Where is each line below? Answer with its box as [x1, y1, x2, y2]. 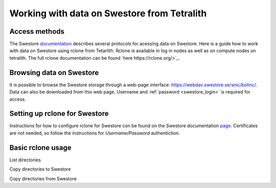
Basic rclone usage [9, 143, 72, 152]
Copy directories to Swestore [9, 166, 71, 172]
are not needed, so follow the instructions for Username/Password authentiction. [9, 130, 180, 136]
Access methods [9, 27, 65, 36]
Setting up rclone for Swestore [9, 109, 109, 118]
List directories [9, 156, 41, 163]
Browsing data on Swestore [9, 68, 99, 77]
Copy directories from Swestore [9, 175, 77, 181]
